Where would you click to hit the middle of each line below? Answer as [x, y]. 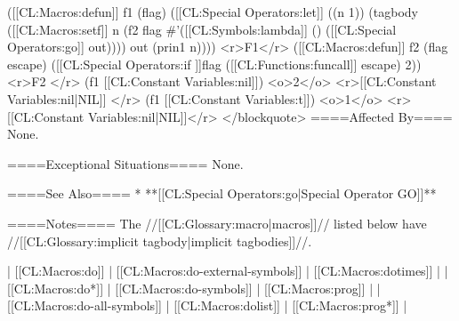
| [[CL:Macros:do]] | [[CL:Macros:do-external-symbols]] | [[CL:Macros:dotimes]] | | [228, 271]
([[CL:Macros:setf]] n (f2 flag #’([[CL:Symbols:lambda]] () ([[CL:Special [202, 29]
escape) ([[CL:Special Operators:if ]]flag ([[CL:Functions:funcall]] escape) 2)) [214, 64]
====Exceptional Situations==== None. [125, 163]
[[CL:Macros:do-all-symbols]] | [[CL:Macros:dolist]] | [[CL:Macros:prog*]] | [207, 305]
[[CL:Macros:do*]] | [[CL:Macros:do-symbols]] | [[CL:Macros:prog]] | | [194, 288]
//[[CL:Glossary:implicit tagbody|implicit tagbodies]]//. [160, 241]
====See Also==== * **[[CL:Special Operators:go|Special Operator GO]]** [222, 193]
